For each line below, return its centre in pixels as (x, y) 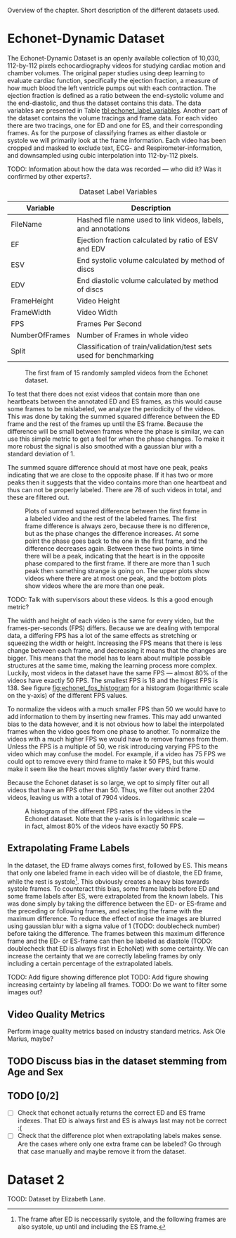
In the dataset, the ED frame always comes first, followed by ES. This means (118, 865)
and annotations (104, 228)
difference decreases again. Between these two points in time (114, 548)
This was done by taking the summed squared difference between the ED (113, 416)
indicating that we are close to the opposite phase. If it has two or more (110, 475)
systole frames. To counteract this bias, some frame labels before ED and (113, 889)
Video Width (97, 312)
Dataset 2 (36, 1180)
